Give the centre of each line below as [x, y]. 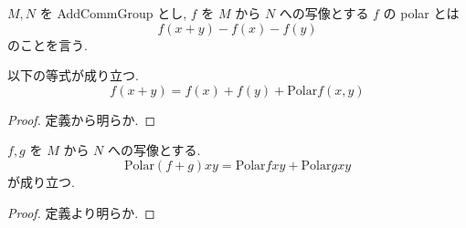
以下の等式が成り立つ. [73, 75]
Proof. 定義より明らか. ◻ [81, 212]
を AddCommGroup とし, [113, 13]
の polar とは [421, 13]
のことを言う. [48, 44]
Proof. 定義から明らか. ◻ [82, 119]
